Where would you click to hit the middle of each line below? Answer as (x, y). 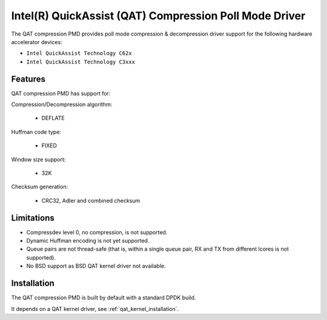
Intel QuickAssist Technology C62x (79, 53)
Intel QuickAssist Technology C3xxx (81, 62)
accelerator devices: (37, 42)
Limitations (33, 218)
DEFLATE (53, 118)
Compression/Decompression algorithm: (62, 104)
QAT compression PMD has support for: (61, 93)
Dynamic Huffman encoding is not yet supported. (88, 241)
